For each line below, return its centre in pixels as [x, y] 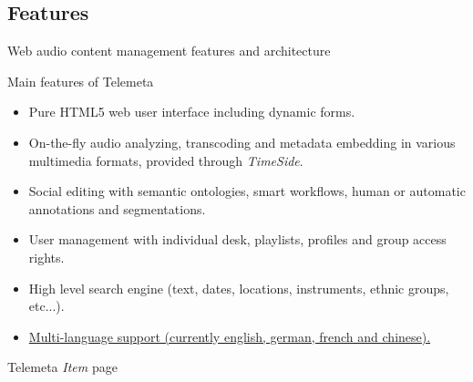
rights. [46, 257]
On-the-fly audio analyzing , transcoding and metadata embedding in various [242, 142]
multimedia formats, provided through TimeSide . [166, 160]
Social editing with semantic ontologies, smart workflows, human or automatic [247, 191]
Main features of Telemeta [81, 81]
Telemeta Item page [62, 367]
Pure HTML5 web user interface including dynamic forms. [192, 112]
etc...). [46, 306]
